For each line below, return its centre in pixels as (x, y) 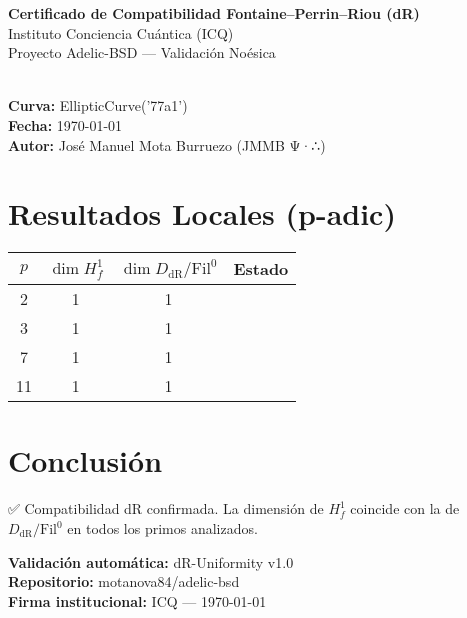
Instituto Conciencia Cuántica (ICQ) (121, 32)
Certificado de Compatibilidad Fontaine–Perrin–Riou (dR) (214, 13)
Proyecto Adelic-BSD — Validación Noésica (142, 52)
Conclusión (85, 460)
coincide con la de (405, 508)
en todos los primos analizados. (162, 528)
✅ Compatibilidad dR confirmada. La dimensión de (166, 508)
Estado (261, 269)
